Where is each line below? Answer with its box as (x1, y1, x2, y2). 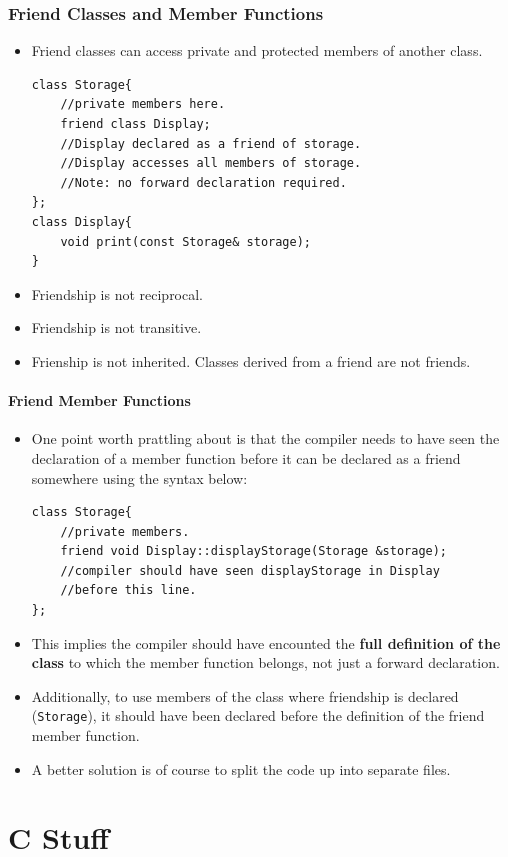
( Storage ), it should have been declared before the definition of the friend (31, 705, 485, 726)
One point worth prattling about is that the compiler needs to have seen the (31, 428, 500, 449)
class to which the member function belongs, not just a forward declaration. (31, 652, 500, 673)
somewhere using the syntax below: (31, 467, 248, 488)
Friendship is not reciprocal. (31, 283, 204, 304)
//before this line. (60, 583, 197, 598)
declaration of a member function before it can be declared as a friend (31, 447, 461, 468)
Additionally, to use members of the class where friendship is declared (31, 685, 459, 706)
